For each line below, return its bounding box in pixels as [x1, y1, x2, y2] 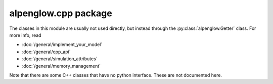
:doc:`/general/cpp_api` [22, 49, 71, 55]
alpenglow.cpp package [9, 8, 112, 19]
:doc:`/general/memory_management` [22, 63, 101, 69]
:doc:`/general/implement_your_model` [22, 41, 103, 48]
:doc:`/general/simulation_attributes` [22, 56, 98, 62]
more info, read [9, 32, 41, 38]
